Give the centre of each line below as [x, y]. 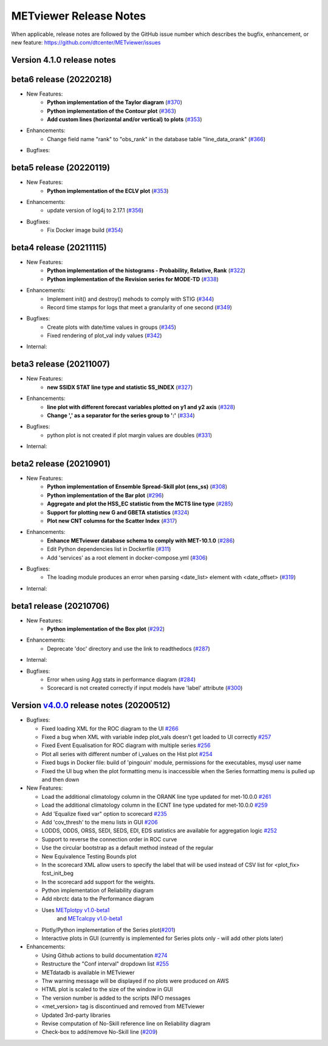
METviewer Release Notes [79, 16]
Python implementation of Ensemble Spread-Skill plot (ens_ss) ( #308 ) [137, 486]
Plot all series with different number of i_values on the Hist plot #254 [127, 754]
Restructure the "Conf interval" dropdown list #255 [105, 964]
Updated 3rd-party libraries [76, 1015]
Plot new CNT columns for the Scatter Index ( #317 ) [112, 521]
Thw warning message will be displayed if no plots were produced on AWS [135, 981]
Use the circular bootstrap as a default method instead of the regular [128, 848]
